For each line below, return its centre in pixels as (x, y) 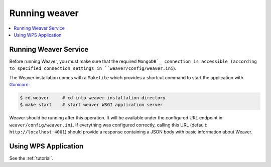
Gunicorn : (20, 85)
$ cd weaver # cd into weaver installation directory (93, 98)
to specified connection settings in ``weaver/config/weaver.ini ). (93, 68)
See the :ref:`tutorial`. (31, 158)
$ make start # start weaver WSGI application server (91, 105)
